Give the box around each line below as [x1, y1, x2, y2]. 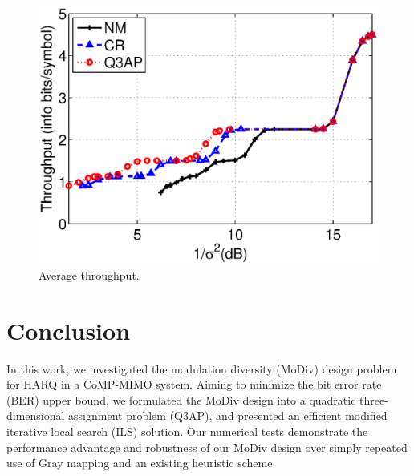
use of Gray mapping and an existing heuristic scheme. [6, 454, 276, 471]
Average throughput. [39, 266, 140, 283]
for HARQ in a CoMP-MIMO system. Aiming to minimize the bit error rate [6, 376, 382, 393]
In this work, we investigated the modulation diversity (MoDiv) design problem [6, 360, 397, 377]
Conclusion [6, 313, 131, 346]
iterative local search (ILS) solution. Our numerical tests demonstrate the [6, 423, 368, 439]
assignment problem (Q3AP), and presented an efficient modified [68, 407, 388, 424]
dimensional [6, 407, 65, 424]
